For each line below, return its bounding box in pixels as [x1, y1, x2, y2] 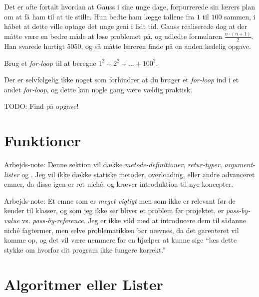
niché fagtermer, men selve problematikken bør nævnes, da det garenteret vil [4, 225, 239, 235]
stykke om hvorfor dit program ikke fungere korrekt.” [4, 244, 166, 255]
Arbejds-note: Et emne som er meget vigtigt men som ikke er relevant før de [4, 195, 236, 206]
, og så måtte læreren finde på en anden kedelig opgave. [81, 40, 251, 51]
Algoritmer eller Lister [4, 274, 163, 294]
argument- [224, 159, 256, 170]
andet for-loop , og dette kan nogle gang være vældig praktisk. [4, 84, 193, 94]
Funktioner [4, 130, 81, 151]
